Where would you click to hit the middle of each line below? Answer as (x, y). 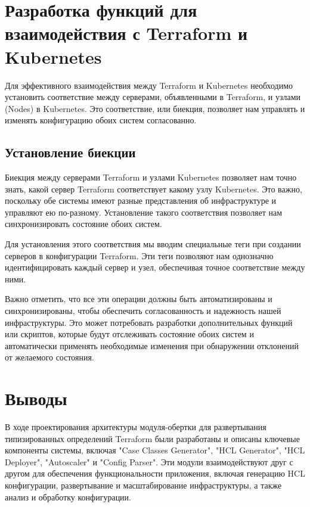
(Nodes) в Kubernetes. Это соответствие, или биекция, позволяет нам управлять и (155, 108)
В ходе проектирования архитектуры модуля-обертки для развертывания (136, 427)
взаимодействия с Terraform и (126, 33)
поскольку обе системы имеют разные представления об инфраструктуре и (141, 200)
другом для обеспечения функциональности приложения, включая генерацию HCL (155, 473)
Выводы (36, 398)
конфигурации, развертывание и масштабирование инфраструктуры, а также (143, 485)
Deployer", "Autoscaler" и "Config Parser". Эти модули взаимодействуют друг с (149, 461)
